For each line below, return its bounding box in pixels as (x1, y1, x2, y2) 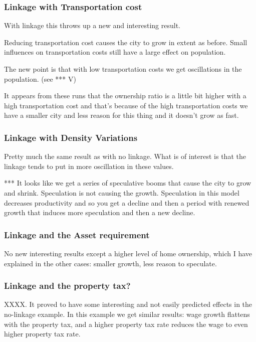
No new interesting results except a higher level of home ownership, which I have (4, 248, 252, 258)
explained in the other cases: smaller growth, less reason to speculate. (4, 258, 217, 268)
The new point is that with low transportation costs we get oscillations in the (4, 64, 242, 74)
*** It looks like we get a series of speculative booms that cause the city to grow (4, 178, 251, 188)
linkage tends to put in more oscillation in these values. (4, 160, 174, 171)
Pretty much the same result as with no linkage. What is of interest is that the (4, 151, 246, 161)
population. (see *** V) (4, 73, 76, 84)
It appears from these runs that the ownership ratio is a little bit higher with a (4, 90, 246, 101)
